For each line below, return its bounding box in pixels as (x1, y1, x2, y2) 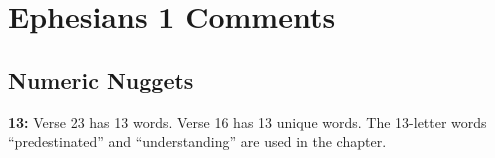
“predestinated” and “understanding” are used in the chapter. (8, 131, 387, 152)
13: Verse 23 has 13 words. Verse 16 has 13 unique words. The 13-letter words (8, 111, 487, 132)
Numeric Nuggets (8, 64, 194, 95)
